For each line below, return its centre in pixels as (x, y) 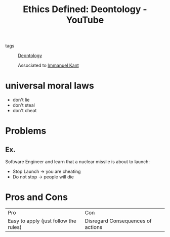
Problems (26, 131)
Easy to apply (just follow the (42, 221)
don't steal (24, 105)
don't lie (21, 100)
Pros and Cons (37, 197)
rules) (15, 227)
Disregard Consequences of (118, 221)
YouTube (85, 20)
